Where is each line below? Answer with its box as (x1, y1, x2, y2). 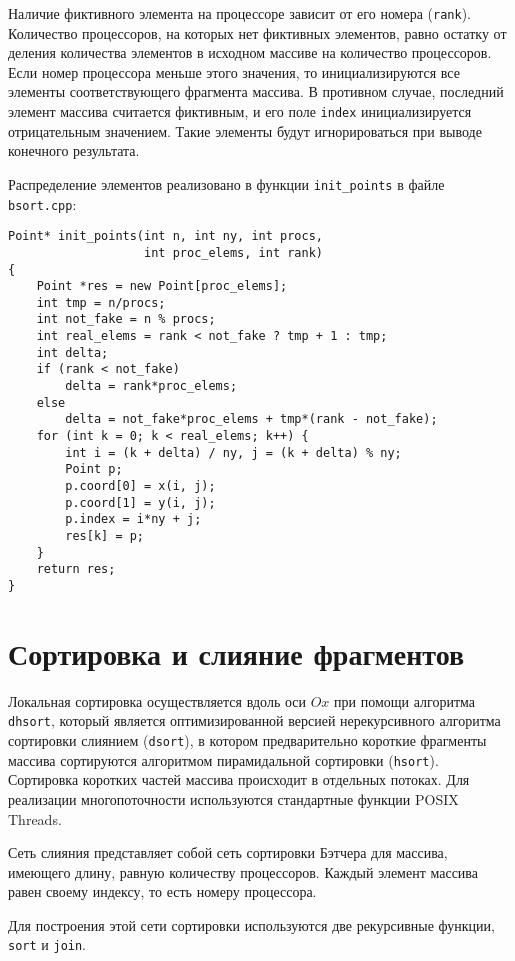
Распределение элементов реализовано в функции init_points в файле (8, 173, 445, 194)
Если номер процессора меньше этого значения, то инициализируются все (8, 61, 460, 82)
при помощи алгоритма (334, 690, 475, 711)
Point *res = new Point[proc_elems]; (36, 279, 288, 294)
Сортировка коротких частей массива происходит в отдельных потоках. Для (8, 769, 470, 790)
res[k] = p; (65, 529, 145, 543)
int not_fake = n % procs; (36, 312, 216, 327)
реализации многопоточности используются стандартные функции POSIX (8, 788, 459, 809)
